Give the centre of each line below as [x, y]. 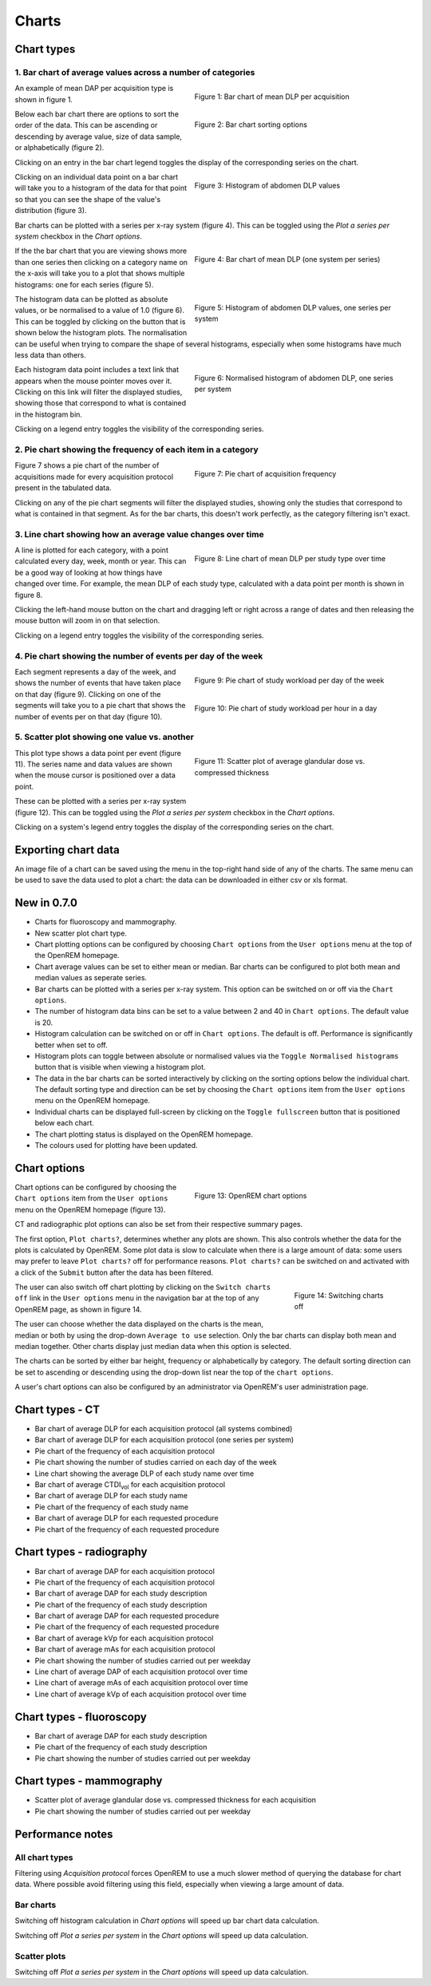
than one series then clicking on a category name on [101, 262]
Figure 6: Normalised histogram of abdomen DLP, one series [294, 378]
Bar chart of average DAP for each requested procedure [127, 1616]
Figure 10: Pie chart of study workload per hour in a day [286, 708]
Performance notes [64, 1834]
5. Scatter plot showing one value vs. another [105, 737]
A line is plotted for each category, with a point [92, 550]
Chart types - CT [57, 1410]
